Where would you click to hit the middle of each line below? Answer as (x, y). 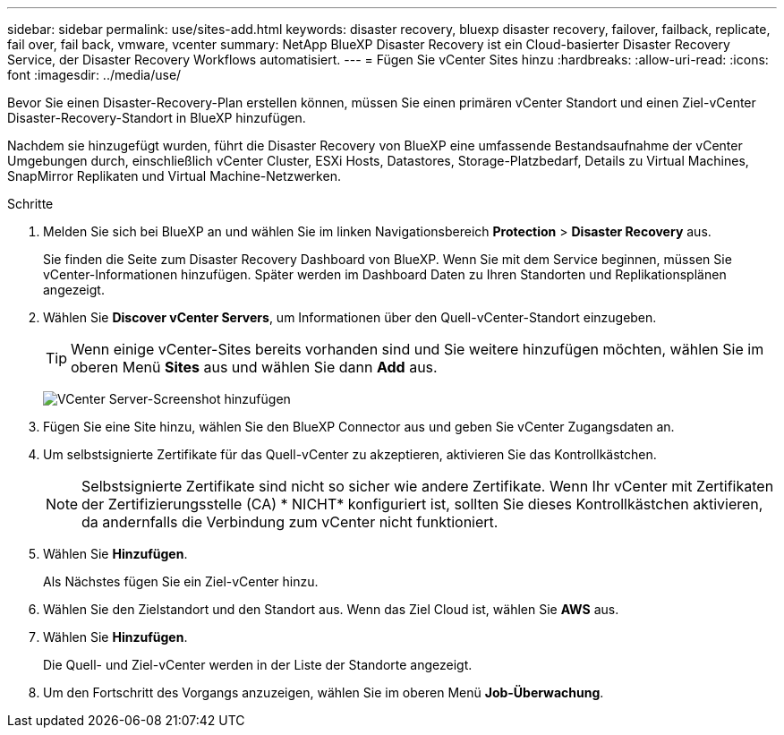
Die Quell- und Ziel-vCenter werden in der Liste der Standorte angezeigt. (258, 665)
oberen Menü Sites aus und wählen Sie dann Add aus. (254, 367)
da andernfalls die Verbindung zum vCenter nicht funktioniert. (290, 522)
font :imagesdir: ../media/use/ (94, 75)
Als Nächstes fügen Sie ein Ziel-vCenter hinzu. (181, 581)
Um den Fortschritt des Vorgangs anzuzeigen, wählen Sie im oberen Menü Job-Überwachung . (324, 692)
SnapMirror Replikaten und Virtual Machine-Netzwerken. (174, 176)
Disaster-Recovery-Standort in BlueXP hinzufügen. (157, 118)
